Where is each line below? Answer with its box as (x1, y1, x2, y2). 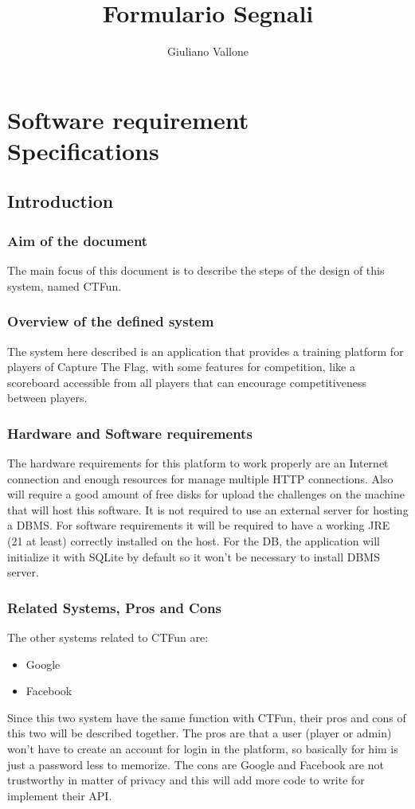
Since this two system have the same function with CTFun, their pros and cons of (7, 709, 406, 725)
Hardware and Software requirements (7, 423, 253, 443)
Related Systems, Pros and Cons (7, 597, 221, 617)
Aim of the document (7, 230, 148, 250)
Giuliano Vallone (166, 43, 249, 60)
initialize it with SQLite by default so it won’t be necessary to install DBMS (7, 548, 380, 565)
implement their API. (7, 787, 112, 803)
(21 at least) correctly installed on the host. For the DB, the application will (7, 533, 380, 549)
